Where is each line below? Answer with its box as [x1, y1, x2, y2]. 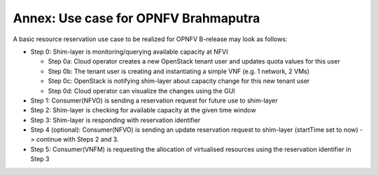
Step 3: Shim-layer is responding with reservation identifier [30, 116, 201, 124]
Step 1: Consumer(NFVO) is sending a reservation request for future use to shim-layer [30, 96, 278, 105]
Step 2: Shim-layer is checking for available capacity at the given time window [30, 106, 256, 114]
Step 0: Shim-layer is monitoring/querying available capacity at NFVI [30, 47, 228, 56]
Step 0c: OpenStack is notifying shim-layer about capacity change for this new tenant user [48, 77, 310, 85]
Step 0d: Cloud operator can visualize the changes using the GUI [48, 86, 235, 95]
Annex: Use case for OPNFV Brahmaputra [13, 10, 260, 26]
